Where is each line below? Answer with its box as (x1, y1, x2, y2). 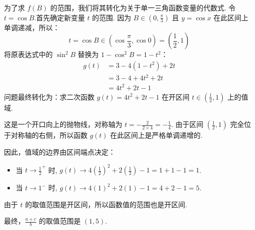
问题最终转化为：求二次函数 (4, 91, 94, 102)
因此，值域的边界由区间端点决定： (4, 147, 115, 157)
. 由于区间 (171, 119, 204, 129)
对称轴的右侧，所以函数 (10, 130, 87, 140)
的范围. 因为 (92, 12, 131, 22)
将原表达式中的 (4, 49, 53, 59)
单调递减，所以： (4, 22, 60, 32)
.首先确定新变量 (34, 12, 85, 22)
